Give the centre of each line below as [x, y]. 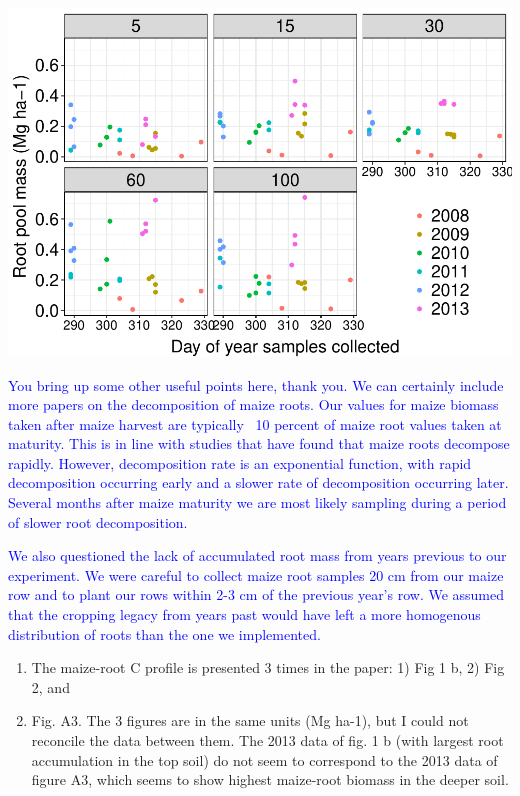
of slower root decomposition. [98, 521]
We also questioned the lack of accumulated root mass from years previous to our [257, 555]
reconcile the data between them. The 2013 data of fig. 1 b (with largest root [267, 740]
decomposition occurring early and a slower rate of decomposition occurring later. [258, 482]
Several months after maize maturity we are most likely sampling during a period [257, 502]
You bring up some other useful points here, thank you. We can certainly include [256, 384]
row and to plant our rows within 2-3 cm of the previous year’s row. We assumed [256, 594]
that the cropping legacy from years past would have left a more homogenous [244, 614]
